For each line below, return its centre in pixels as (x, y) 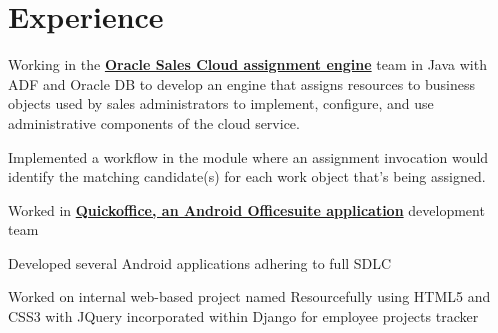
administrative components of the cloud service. (154, 122)
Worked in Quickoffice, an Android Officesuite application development (246, 209)
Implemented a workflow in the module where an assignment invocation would (248, 156)
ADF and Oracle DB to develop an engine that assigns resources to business (241, 83)
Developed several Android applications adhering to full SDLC (200, 262)
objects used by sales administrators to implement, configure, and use (221, 103)
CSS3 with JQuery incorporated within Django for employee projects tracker (243, 316)
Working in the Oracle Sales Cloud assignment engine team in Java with (247, 64)
